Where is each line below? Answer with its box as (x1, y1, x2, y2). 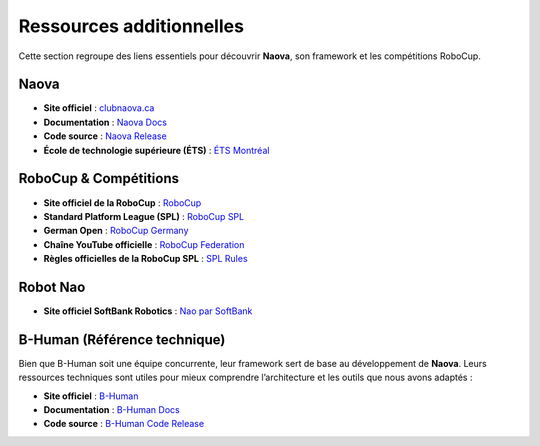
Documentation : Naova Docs (43, 116, 167, 128)
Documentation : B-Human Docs (43, 404, 180, 416)
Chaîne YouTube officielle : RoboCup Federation (43, 238, 245, 250)
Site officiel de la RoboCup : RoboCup (43, 196, 202, 209)
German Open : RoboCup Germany (43, 225, 189, 237)
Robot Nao (18, 278, 86, 295)
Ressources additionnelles (18, 15, 245, 37)
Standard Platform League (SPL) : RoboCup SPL (43, 210, 245, 222)
